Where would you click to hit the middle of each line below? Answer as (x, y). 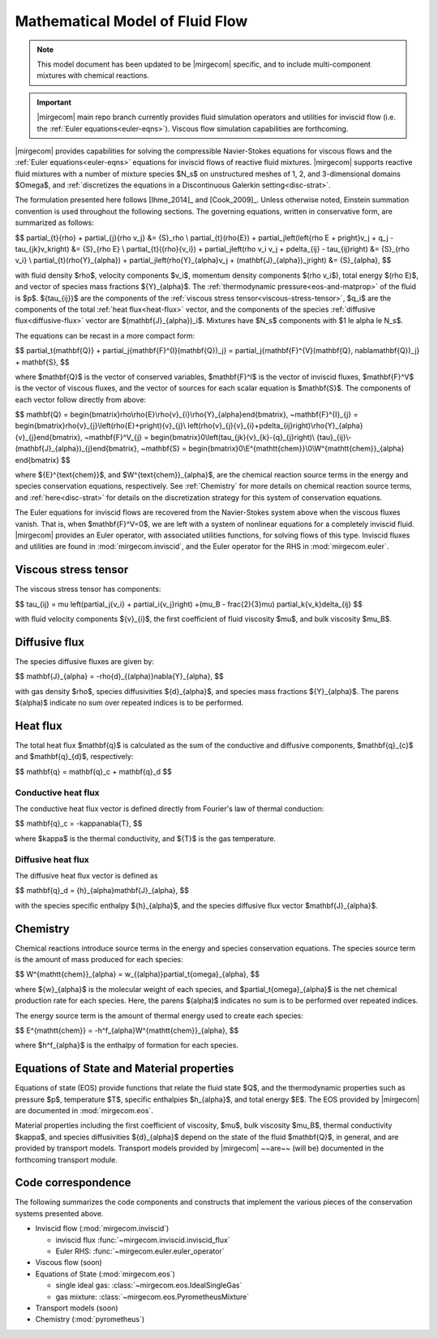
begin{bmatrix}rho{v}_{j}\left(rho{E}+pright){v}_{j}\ (101, 425)
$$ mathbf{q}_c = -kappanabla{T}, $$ (79, 823)
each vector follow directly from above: (80, 399)
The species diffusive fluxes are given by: (84, 661)
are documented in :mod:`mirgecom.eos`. (84, 1111)
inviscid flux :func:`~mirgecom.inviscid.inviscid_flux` (143, 1240)
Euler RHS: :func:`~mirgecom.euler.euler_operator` (140, 1251)
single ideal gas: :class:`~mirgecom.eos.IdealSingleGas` (149, 1285)
